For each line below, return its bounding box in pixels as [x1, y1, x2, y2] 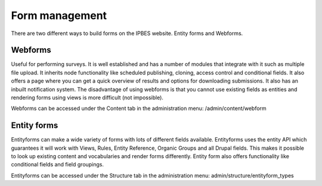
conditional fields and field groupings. [11, 161, 104, 168]
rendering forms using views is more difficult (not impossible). [11, 94, 164, 101]
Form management [11, 9, 107, 22]
